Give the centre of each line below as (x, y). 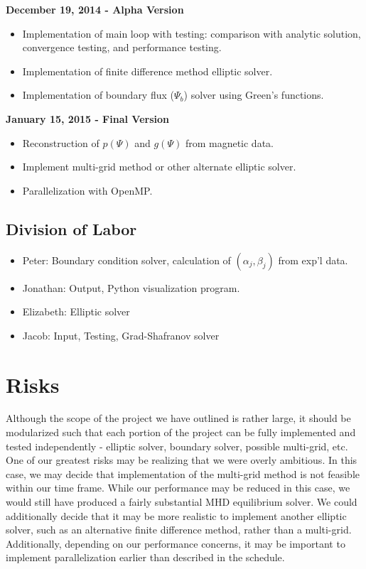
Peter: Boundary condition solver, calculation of (127, 260)
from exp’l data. (313, 260)
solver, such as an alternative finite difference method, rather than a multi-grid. (179, 530)
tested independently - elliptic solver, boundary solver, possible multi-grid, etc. (177, 446)
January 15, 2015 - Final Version (87, 118)
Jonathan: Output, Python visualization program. (131, 287)
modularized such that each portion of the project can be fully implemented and (181, 432)
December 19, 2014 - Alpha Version (95, 9)
